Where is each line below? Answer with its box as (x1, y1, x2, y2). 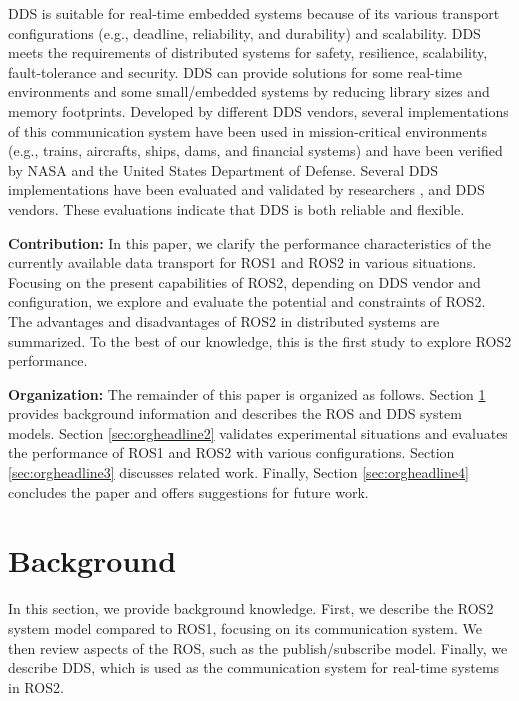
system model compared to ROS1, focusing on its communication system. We (8, 617, 482, 638)
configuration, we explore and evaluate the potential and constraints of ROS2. (8, 291, 486, 312)
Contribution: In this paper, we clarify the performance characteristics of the (8, 232, 492, 253)
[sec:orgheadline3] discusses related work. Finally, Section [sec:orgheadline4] (8, 462, 469, 483)
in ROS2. (8, 676, 64, 697)
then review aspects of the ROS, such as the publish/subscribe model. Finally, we (8, 637, 508, 658)
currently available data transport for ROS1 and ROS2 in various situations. (8, 252, 477, 273)
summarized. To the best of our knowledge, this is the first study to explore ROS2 (8, 330, 512, 351)
